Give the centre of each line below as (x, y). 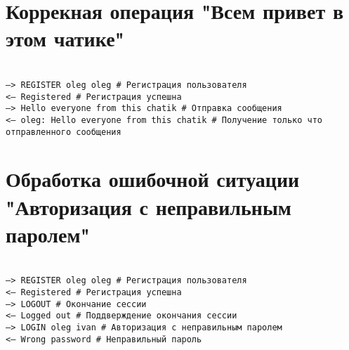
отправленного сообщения (64, 132)
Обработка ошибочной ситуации (153, 179)
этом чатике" (65, 38)
